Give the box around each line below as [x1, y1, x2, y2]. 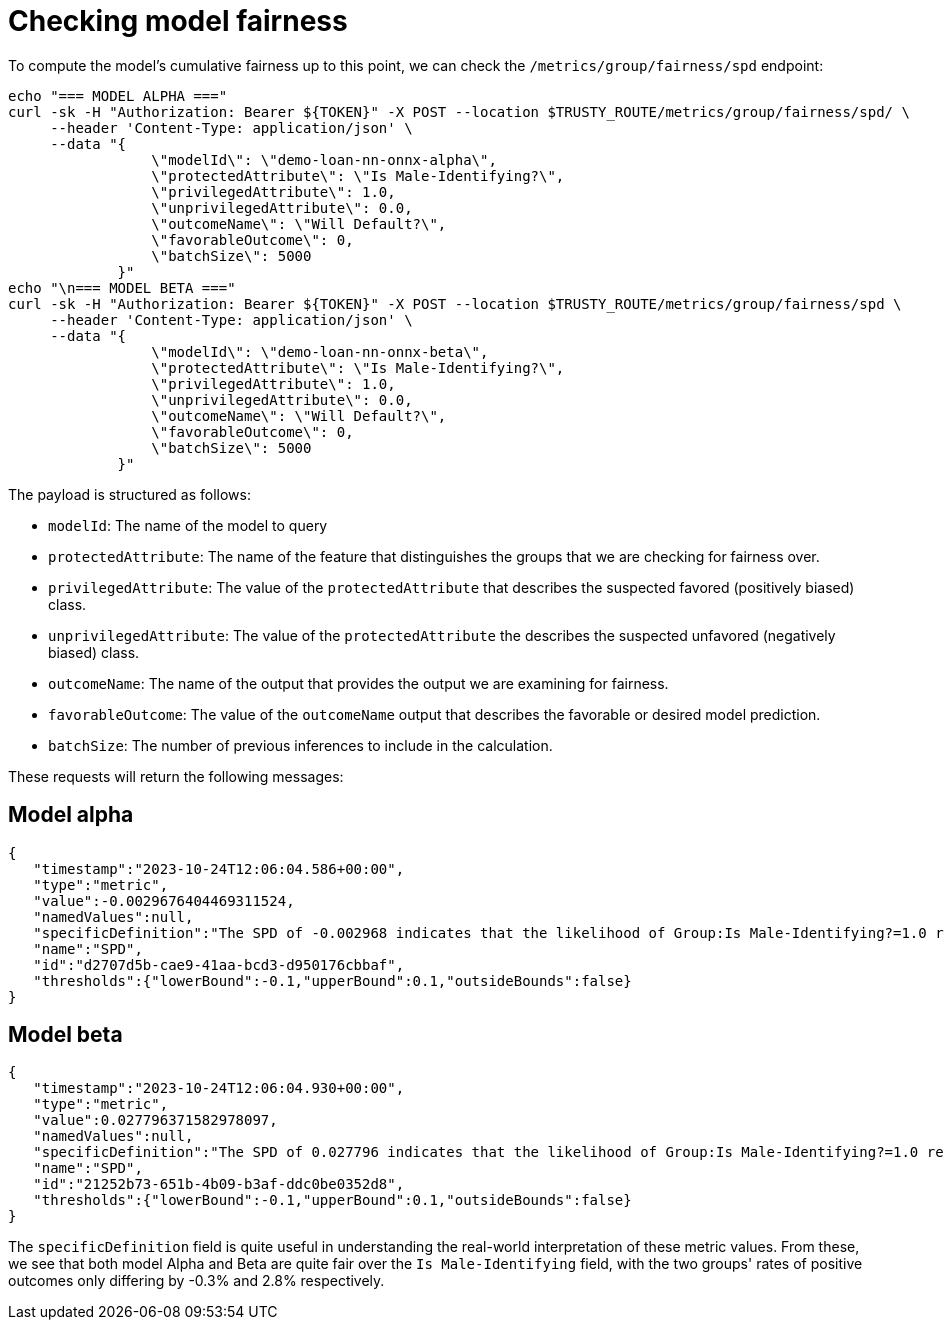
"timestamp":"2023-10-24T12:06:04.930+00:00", [33, 1080, 405, 1097]
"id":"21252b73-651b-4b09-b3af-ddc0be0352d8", [33, 1176, 405, 1193]
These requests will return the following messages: [8, 767, 344, 785]
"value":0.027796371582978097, [33, 1112, 278, 1129]
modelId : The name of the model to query [48, 516, 328, 534]
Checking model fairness [8, 4, 348, 38]
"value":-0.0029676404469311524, [33, 892, 295, 909]
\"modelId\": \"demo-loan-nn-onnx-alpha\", [151, 151, 497, 168]
